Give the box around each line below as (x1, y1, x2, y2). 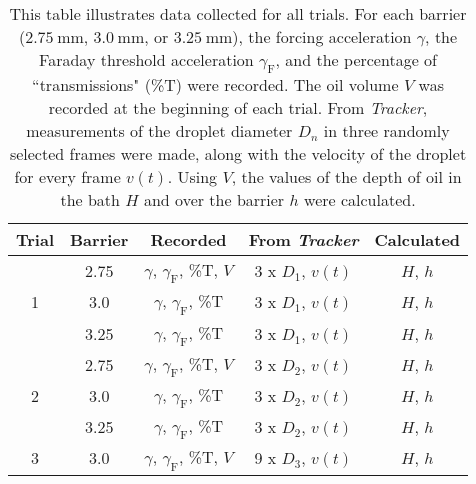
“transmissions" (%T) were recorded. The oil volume (32, 73, 399, 97)
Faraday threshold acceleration (39, 48, 254, 71)
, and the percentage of (275, 48, 437, 71)
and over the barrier (143, 188, 285, 212)
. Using (167, 165, 218, 189)
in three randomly (323, 119, 450, 143)
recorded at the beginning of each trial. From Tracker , (48, 96, 428, 120)
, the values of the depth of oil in (231, 165, 462, 189)
